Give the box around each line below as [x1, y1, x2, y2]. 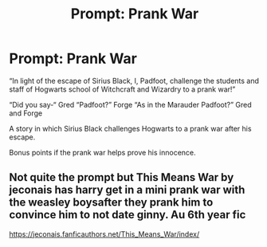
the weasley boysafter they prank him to [9, 196, 214, 210]
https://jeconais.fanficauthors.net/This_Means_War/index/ [9, 229, 200, 239]
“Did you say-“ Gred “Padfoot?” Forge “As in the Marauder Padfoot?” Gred [9, 100, 252, 109]
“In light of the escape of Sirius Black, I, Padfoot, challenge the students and [9, 76, 260, 85]
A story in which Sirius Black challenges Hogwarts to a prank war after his [9, 123, 252, 133]
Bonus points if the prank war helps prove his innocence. [9, 147, 196, 157]
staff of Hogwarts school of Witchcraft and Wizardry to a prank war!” [9, 84, 236, 94]
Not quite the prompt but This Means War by [9, 171, 234, 184]
